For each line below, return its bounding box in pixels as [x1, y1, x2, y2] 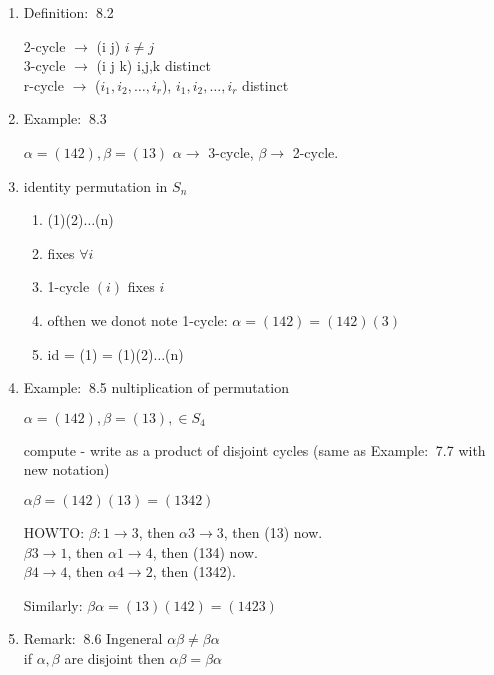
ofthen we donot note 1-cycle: [47, 309, 228, 330]
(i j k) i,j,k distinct [96, 55, 211, 76]
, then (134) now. [152, 541, 259, 562]
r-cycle [23, 74, 64, 95]
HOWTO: [23, 521, 85, 542]
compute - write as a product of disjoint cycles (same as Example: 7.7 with [23, 439, 486, 460]
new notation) [23, 459, 110, 480]
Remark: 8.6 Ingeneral [23, 628, 163, 649]
